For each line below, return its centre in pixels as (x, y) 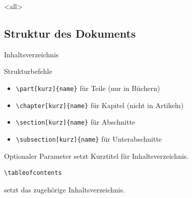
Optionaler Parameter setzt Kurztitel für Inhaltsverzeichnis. (97, 156)
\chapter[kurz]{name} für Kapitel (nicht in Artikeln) (100, 105)
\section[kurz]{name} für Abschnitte (76, 122)
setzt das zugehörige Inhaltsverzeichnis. (65, 189)
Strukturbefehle (28, 71)
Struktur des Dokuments (70, 33)
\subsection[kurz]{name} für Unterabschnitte (89, 138)
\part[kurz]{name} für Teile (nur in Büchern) (88, 88)
